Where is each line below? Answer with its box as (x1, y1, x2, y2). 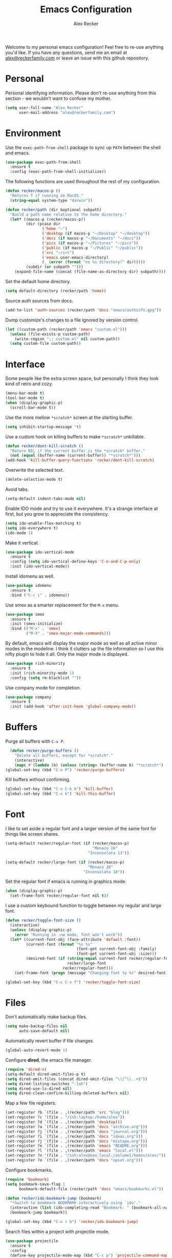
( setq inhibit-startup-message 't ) (5, 424, 81, 429)
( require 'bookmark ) (5, 1176, 50, 1182)
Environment (5, 127, 61, 139)
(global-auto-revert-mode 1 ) (5, 1048, 68, 1053)
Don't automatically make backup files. (5, 1014, 88, 1020)
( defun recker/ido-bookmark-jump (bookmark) (5, 1195, 102, 1201)
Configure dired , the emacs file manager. (5, 1057, 92, 1063)
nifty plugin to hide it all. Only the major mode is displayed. (5, 651, 129, 657)
